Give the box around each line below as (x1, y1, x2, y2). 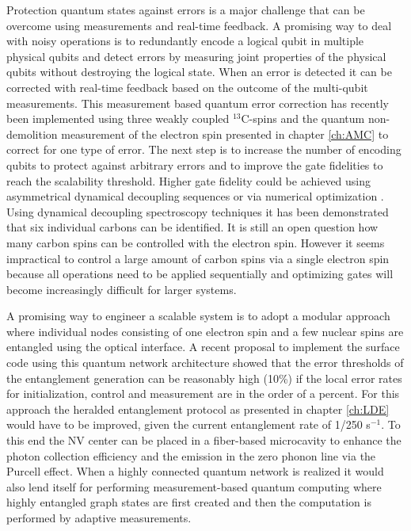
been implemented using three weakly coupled (6, 110, 230, 127)
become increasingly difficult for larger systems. (6, 281, 237, 297)
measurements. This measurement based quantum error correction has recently (6, 94, 389, 111)
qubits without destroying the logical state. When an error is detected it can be (6, 63, 392, 80)
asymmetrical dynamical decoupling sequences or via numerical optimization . (6, 188, 384, 204)
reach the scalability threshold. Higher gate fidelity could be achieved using (6, 172, 371, 189)
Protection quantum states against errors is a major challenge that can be (6, 2, 365, 17)
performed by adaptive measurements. (6, 510, 192, 525)
